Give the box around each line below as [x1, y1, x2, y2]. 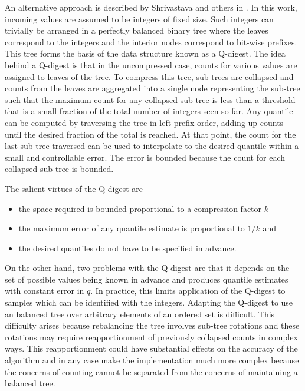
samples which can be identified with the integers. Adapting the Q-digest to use [5, 296, 293, 309]
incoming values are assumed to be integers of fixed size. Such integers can [5, 12, 274, 25]
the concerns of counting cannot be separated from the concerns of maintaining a [5, 365, 298, 377]
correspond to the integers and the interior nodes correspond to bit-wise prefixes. [5, 35, 297, 48]
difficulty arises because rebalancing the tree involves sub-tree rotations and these [5, 319, 300, 332]
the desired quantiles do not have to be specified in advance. [18, 241, 237, 254]
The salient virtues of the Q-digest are [5, 182, 143, 194]
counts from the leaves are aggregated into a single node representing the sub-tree [5, 82, 300, 94]
